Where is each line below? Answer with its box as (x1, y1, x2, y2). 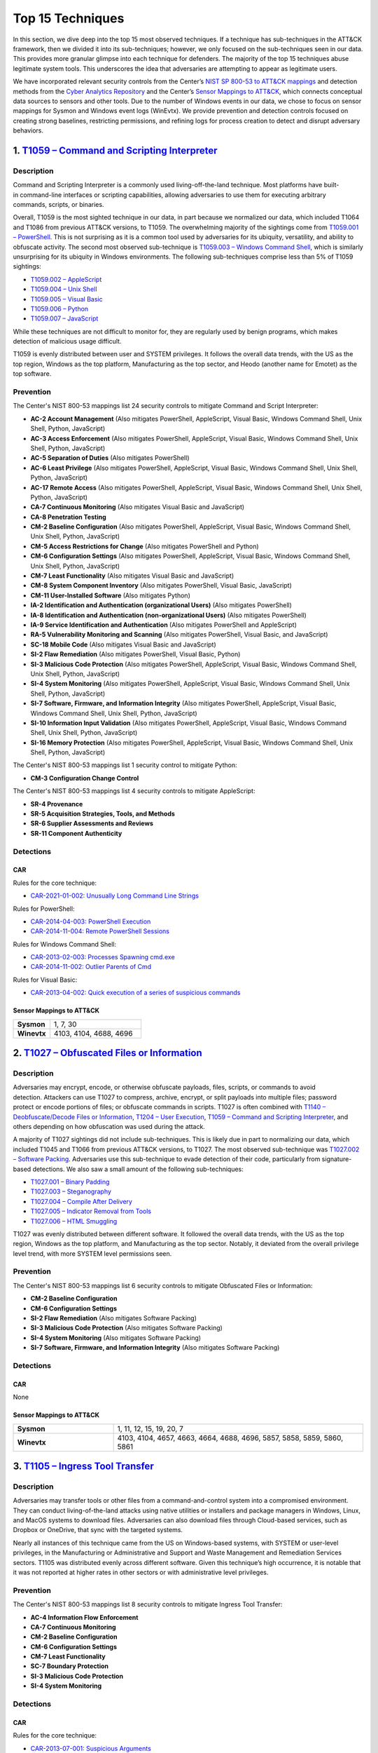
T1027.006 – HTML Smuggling (30, 1217, 118, 1225)
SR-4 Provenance (30, 799, 83, 808)
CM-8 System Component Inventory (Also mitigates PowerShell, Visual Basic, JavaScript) (30, 581, 292, 590)
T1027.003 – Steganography (30, 1187, 112, 1196)
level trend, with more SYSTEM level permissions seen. (13, 1249, 172, 1258)
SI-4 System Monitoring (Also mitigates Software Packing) (30, 1333, 202, 1342)
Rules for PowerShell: (13, 905, 75, 913)
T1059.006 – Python (30, 304, 89, 313)
